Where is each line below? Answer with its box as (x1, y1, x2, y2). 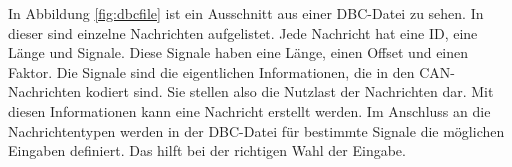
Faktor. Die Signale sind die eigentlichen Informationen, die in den (8, 61, 415, 82)
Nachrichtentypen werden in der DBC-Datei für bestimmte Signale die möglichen (8, 120, 505, 141)
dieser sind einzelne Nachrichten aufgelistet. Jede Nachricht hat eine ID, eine (8, 22, 478, 43)
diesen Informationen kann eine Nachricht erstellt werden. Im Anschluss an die (8, 100, 491, 121)
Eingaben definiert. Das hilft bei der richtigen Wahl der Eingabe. (8, 140, 406, 161)
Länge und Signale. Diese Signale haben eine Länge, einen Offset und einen (8, 42, 469, 63)
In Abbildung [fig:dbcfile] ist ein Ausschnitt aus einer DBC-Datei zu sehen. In (8, 3, 484, 23)
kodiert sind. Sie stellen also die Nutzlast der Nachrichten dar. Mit (85, 81, 494, 102)
